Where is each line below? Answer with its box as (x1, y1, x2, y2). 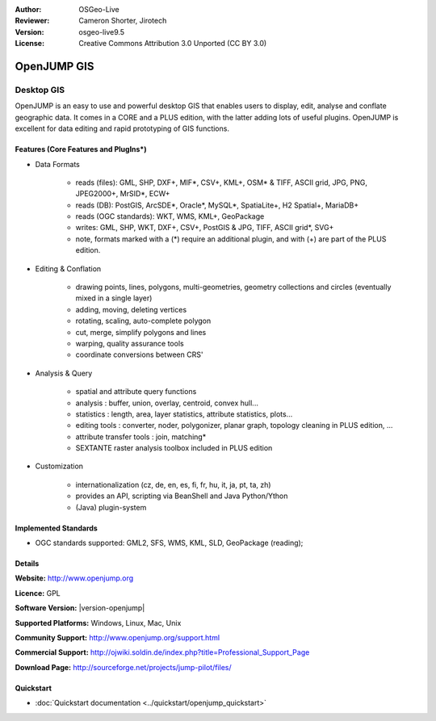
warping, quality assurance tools (75, 338, 185, 348)
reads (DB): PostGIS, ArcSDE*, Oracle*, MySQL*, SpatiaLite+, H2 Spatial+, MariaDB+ (75, 200, 359, 210)
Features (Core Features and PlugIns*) (15, 145, 147, 154)
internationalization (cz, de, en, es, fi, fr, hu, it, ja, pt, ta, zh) (75, 480, 271, 489)
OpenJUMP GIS (15, 59, 94, 73)
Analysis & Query (35, 368, 93, 378)
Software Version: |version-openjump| (15, 603, 145, 613)
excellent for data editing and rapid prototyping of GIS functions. (15, 124, 230, 133)
